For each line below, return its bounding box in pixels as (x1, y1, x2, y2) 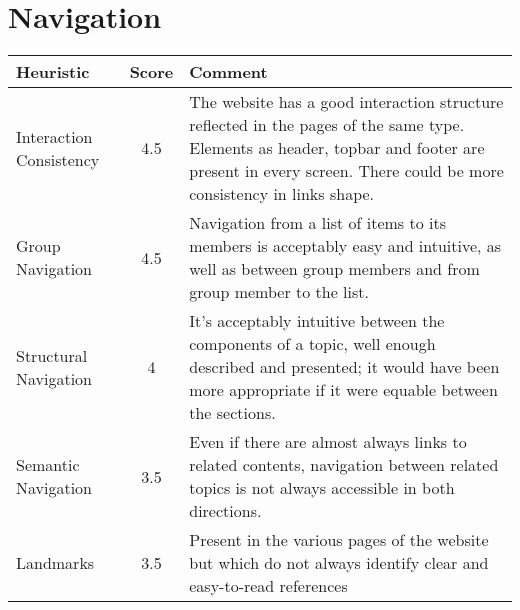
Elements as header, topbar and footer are (189, 136, 485, 160)
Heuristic (16, 60, 90, 84)
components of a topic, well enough (189, 332, 436, 356)
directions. (189, 499, 262, 523)
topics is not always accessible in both (189, 476, 455, 500)
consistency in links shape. (189, 182, 375, 206)
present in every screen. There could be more (189, 159, 504, 183)
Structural (16, 343, 88, 367)
